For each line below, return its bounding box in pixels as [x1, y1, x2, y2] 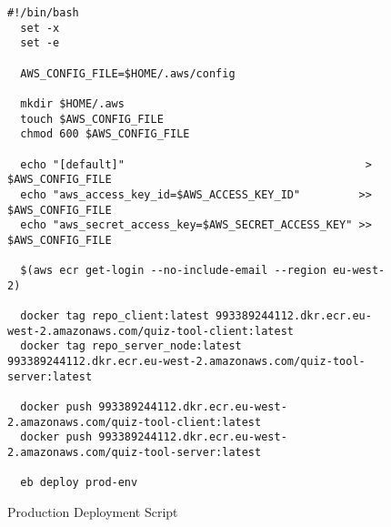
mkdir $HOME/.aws [20, 96, 125, 110]
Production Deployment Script [7, 502, 178, 521]
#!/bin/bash [7, 6, 79, 19]
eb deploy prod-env [20, 476, 138, 490]
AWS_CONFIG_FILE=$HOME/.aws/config [20, 66, 236, 80]
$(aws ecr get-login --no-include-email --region [20, 264, 326, 278]
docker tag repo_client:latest [20, 309, 209, 323]
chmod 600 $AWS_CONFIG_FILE [20, 127, 190, 141]
